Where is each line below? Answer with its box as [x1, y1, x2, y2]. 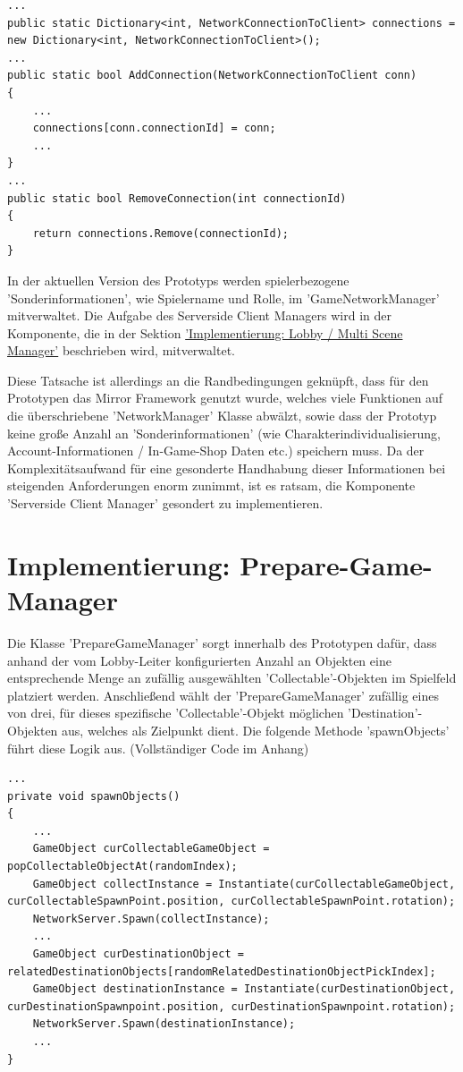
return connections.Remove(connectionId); [32, 226, 289, 240]
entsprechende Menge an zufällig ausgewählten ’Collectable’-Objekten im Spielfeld [7, 668, 457, 687]
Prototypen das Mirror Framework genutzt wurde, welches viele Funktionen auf [7, 388, 443, 407]
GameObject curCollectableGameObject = [32, 842, 270, 855]
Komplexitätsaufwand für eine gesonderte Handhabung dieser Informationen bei [7, 458, 446, 477]
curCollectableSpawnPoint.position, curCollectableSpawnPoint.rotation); [7, 895, 456, 908]
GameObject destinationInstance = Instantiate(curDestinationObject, [32, 983, 456, 996]
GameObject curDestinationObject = [32, 948, 244, 961]
